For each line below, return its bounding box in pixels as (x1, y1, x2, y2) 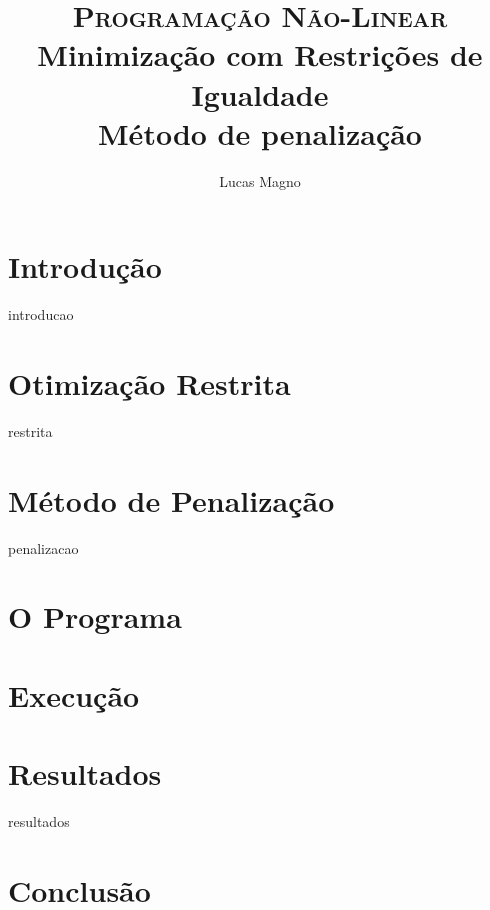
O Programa (8, 596, 182, 637)
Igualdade (191, 73, 329, 114)
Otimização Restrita (8, 363, 291, 403)
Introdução (8, 246, 162, 287)
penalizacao (8, 537, 79, 558)
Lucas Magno (219, 170, 301, 191)
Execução (8, 674, 140, 715)
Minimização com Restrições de (37, 34, 483, 75)
